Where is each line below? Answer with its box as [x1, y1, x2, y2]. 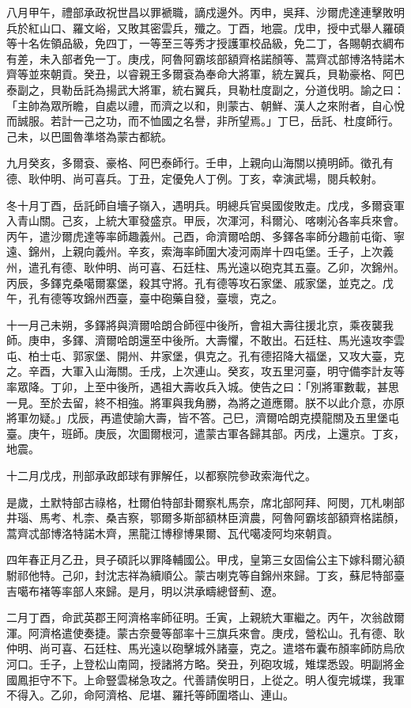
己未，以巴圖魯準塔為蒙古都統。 [6, 128, 172, 144]
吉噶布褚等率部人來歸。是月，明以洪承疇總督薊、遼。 [6, 582, 283, 599]
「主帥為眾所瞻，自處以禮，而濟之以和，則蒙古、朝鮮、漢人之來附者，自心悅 [6, 97, 405, 113]
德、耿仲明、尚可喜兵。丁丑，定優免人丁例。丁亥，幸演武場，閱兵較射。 [6, 169, 383, 186]
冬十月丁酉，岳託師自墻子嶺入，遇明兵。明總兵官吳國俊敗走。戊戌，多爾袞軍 [6, 196, 405, 213]
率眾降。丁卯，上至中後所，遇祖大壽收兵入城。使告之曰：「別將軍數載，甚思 [6, 379, 399, 395]
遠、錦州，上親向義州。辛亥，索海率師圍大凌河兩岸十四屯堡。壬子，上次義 [6, 243, 394, 260]
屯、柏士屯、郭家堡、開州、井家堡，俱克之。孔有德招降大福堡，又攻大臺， [6, 347, 394, 364]
